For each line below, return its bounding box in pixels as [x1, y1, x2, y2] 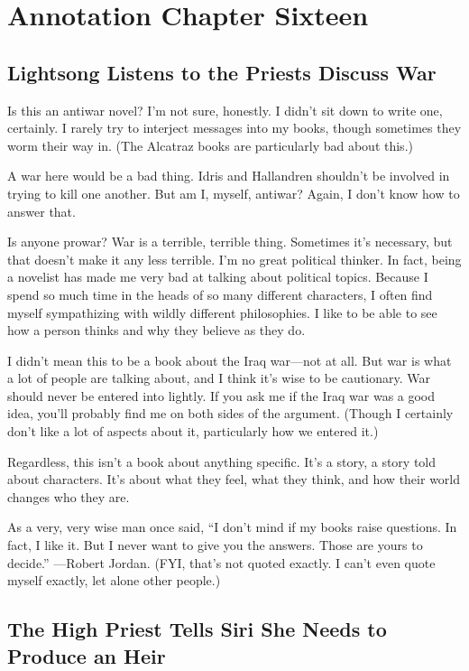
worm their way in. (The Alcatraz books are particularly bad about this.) [7, 135, 413, 154]
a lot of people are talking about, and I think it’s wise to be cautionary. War [7, 368, 430, 387]
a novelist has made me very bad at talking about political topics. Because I [7, 267, 428, 286]
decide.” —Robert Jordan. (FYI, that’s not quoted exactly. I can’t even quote [7, 553, 436, 572]
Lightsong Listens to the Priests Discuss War [7, 58, 437, 86]
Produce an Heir [7, 641, 166, 669]
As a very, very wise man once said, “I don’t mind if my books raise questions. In [7, 517, 457, 536]
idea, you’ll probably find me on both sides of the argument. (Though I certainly [7, 404, 454, 423]
